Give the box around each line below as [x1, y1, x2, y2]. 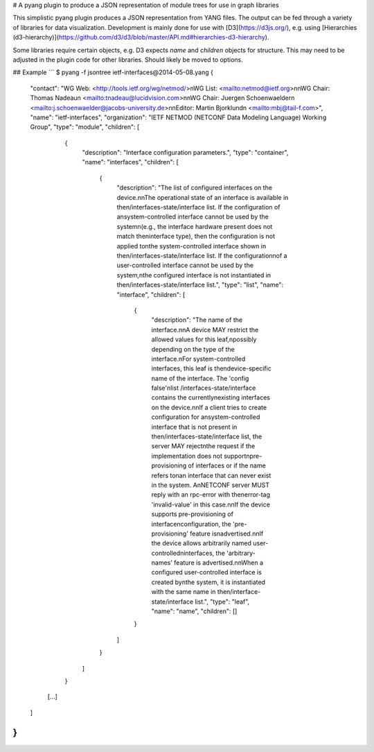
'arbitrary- [226, 549, 256, 557]
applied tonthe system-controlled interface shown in [116, 241, 267, 250]
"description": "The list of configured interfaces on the [116, 184, 273, 192]
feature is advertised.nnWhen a [174, 558, 263, 567]
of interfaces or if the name [188, 461, 266, 470]
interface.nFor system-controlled [151, 354, 246, 363]
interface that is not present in [151, 422, 238, 431]
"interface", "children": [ [116, 290, 186, 298]
